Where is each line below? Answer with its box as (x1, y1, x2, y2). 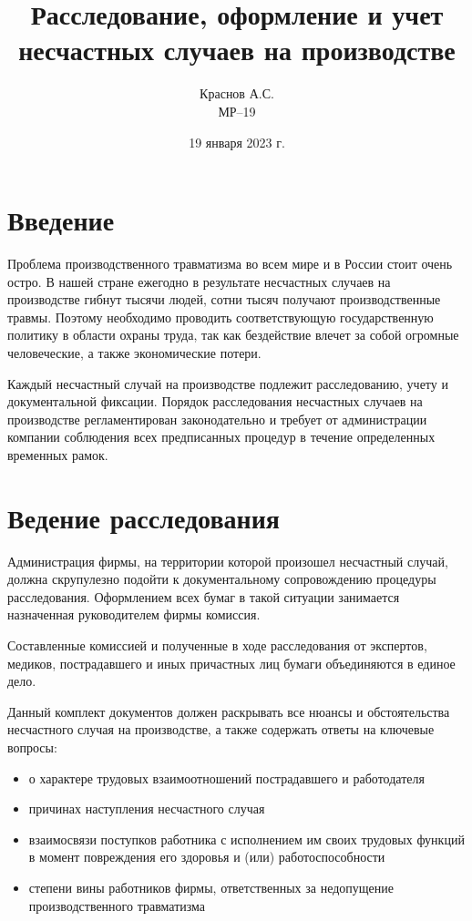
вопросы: (7, 738, 57, 757)
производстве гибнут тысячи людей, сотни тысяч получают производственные (7, 290, 441, 309)
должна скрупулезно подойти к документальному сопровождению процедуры (7, 569, 436, 588)
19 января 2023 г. (189, 132, 285, 151)
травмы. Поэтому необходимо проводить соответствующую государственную (7, 307, 434, 326)
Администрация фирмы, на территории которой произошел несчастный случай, (7, 551, 448, 570)
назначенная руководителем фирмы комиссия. (7, 605, 261, 624)
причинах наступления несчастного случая (28, 799, 265, 818)
